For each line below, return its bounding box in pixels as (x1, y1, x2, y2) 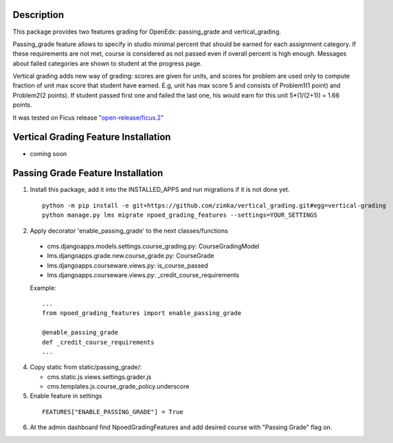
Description (12, 9, 65, 21)
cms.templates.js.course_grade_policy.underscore (47, 382, 190, 391)
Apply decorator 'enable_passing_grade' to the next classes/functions (30, 226, 228, 235)
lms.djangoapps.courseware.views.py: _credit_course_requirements (47, 271, 240, 279)
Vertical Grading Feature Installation (12, 131, 171, 143)
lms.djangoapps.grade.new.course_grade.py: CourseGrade (47, 252, 214, 260)
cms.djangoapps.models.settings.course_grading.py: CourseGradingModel (47, 242, 260, 250)
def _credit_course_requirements (42, 338, 155, 346)
